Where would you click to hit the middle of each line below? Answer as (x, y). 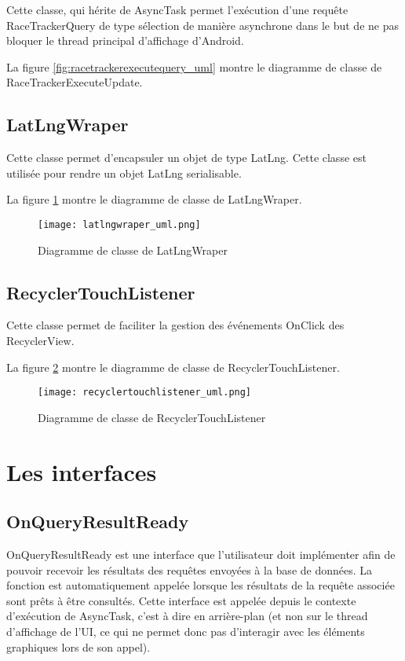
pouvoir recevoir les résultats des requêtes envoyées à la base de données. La (190, 569)
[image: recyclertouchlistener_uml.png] (145, 393)
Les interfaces (82, 471)
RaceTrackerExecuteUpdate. (75, 82)
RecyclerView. (40, 340)
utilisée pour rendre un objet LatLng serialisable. (124, 173)
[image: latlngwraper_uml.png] (119, 224)
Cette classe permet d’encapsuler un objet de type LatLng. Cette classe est (186, 158)
